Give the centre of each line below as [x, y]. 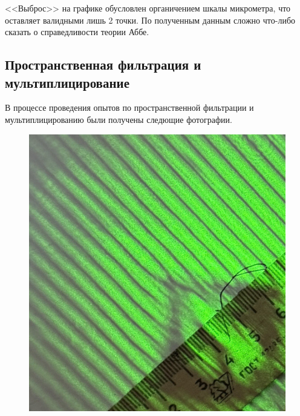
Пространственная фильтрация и [103, 64]
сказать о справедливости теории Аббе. [77, 32]
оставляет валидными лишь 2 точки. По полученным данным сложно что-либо [150, 20]
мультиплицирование [67, 82]
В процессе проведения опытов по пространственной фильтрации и [129, 107]
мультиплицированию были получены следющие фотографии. [119, 119]
